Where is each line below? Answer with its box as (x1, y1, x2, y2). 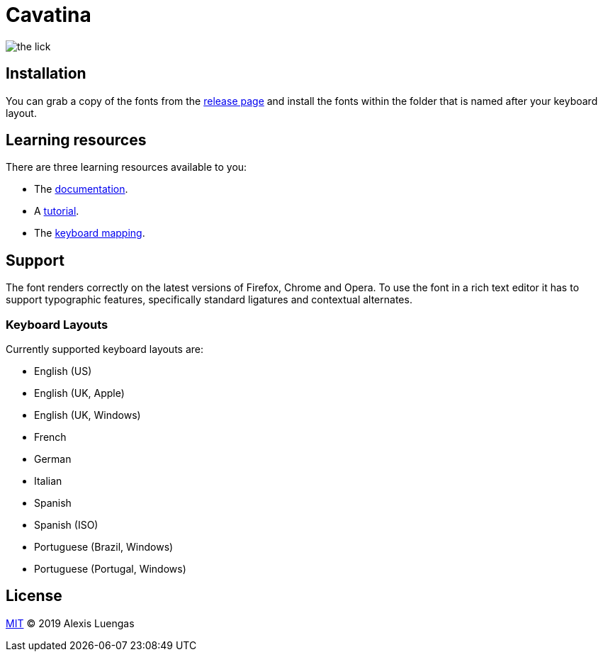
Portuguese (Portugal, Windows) (34, 563, 186, 575)
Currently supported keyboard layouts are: (6, 343, 204, 356)
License (6, 587, 62, 605)
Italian (34, 475, 62, 488)
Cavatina (6, 3, 91, 27)
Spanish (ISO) (34, 519, 98, 532)
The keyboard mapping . (34, 227, 145, 240)
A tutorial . (34, 205, 79, 218)
